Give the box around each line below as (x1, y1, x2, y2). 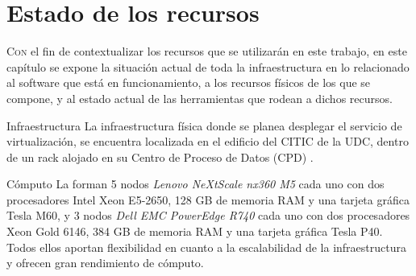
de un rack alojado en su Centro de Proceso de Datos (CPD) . (6, 148, 314, 165)
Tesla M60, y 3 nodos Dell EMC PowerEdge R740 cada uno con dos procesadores (6, 207, 410, 224)
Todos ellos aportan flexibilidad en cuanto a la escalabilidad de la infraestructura (6, 238, 406, 255)
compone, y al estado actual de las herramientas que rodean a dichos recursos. (6, 89, 393, 106)
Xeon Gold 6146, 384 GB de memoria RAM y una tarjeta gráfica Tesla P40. (6, 223, 383, 240)
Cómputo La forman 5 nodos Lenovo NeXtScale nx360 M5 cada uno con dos (6, 175, 385, 192)
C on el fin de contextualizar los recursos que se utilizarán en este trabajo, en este (6, 43, 407, 60)
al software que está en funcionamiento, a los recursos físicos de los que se (6, 74, 371, 91)
